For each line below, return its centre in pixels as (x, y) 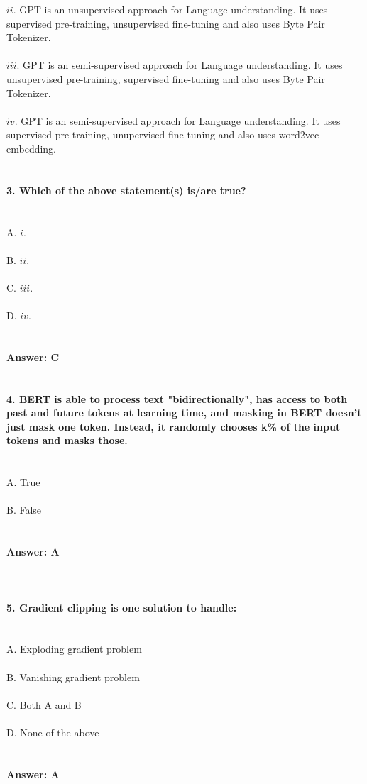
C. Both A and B (44, 704)
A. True (23, 482)
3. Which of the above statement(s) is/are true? (126, 190)
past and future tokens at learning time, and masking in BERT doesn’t (184, 413)
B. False (24, 510)
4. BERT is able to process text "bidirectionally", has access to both (177, 398)
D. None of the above (53, 732)
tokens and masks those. (67, 440)
